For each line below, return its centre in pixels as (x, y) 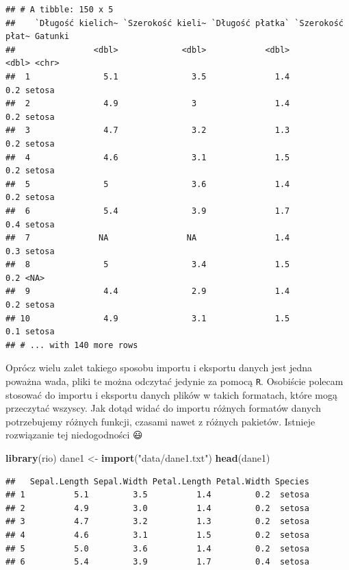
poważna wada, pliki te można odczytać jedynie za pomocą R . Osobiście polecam (174, 381)
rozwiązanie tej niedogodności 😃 (74, 435)
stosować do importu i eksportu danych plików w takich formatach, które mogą (171, 394)
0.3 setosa (30, 251)
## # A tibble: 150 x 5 (60, 10)
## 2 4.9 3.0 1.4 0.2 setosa (157, 508)
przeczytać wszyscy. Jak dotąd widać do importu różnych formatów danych (163, 408)
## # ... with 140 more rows (72, 345)
